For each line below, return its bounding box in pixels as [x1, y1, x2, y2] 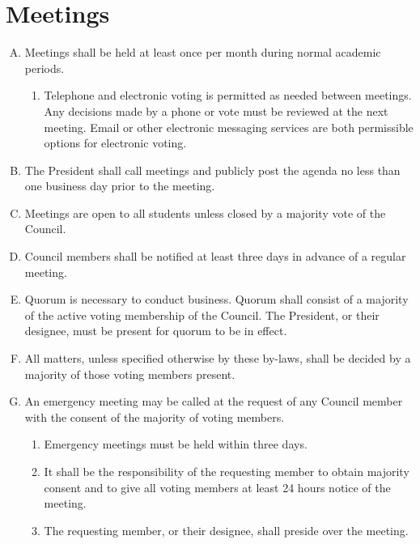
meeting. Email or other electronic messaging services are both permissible [44, 118, 414, 135]
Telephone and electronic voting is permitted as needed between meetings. [44, 87, 412, 104]
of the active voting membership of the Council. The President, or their [24, 306, 380, 323]
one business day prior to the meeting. [24, 177, 215, 194]
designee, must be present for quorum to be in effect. [24, 322, 287, 339]
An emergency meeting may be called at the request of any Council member [24, 393, 403, 410]
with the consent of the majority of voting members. [24, 408, 285, 425]
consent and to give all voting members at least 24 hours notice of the [44, 478, 391, 495]
